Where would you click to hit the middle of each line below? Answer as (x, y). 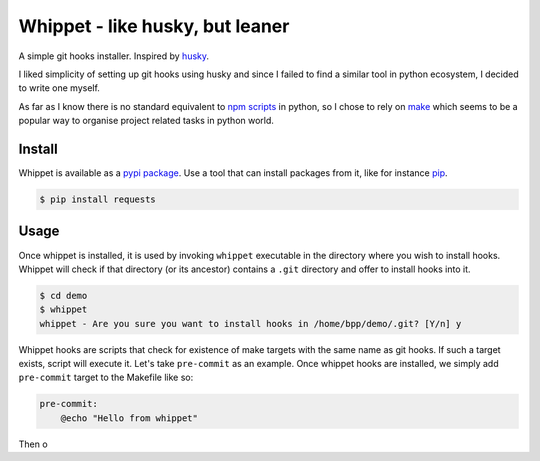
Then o (33, 444)
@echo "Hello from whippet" (129, 418)
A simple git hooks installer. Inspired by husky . (114, 56)
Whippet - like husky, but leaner (154, 26)
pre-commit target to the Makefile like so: (106, 377)
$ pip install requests (98, 199)
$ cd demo (63, 295)
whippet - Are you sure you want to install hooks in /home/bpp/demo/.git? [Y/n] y (250, 323)
